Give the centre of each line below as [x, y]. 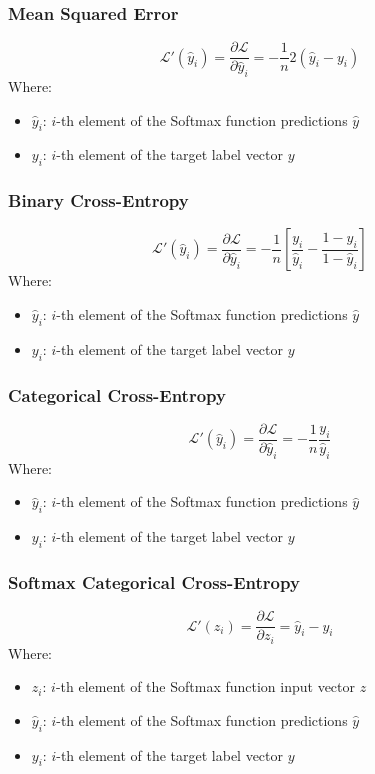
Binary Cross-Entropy [98, 200]
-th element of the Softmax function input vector [205, 686]
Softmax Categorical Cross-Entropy [154, 581]
